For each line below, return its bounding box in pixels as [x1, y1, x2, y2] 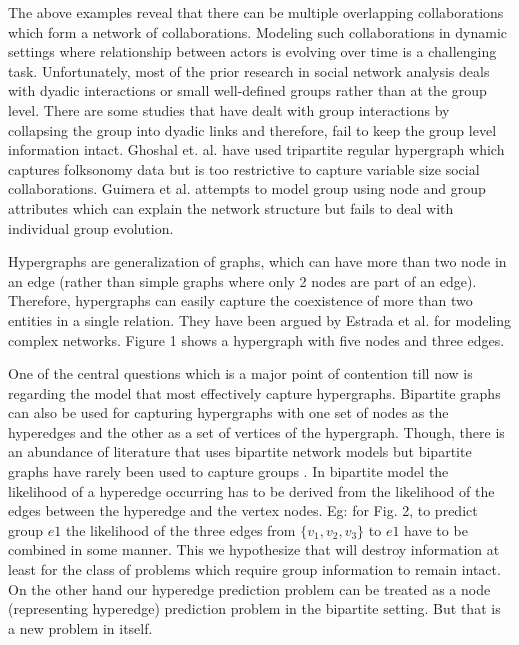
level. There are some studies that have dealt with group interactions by [8, 99, 450, 120]
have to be [404, 519, 468, 540]
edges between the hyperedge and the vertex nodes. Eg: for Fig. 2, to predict [8, 500, 478, 521]
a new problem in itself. [8, 617, 153, 638]
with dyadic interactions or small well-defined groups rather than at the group [8, 80, 487, 101]
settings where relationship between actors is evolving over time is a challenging [8, 41, 497, 62]
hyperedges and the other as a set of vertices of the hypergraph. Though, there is [8, 421, 505, 442]
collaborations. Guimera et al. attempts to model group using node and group [8, 178, 486, 199]
